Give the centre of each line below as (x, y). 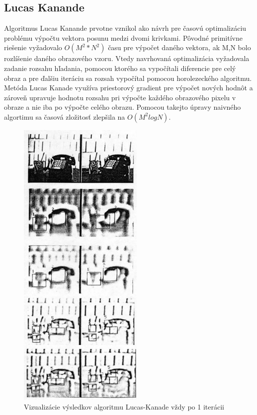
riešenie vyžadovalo (33, 47)
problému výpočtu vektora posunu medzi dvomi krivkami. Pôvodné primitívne (123, 37)
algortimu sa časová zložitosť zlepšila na (65, 116)
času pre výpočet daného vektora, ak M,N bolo (179, 47)
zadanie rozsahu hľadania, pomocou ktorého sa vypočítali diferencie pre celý (120, 68)
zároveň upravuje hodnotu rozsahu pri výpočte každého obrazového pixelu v (120, 97)
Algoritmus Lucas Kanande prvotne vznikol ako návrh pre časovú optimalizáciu (125, 28)
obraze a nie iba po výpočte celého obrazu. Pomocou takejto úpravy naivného (123, 107)
